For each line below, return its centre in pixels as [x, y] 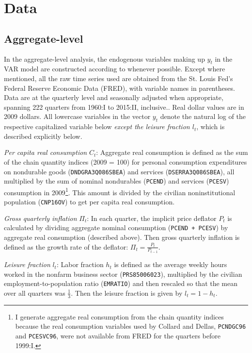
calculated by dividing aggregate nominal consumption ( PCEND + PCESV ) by [116, 227]
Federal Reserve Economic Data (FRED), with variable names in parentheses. [119, 88]
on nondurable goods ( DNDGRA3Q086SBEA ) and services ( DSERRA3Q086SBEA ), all [119, 171]
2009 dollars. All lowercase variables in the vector [77, 116]
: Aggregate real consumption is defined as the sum [172, 152]
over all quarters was [35, 293]
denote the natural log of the [203, 116]
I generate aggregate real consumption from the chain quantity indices [119, 316]
